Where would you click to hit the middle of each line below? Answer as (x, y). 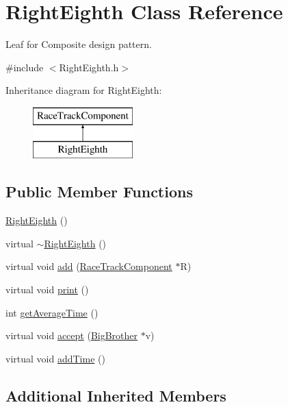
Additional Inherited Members (116, 395)
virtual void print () (47, 289)
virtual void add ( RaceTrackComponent (89, 266)
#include (25, 67)
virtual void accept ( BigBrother (72, 335)
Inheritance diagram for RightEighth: (84, 90)
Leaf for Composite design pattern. (79, 44)
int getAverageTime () (52, 312)
